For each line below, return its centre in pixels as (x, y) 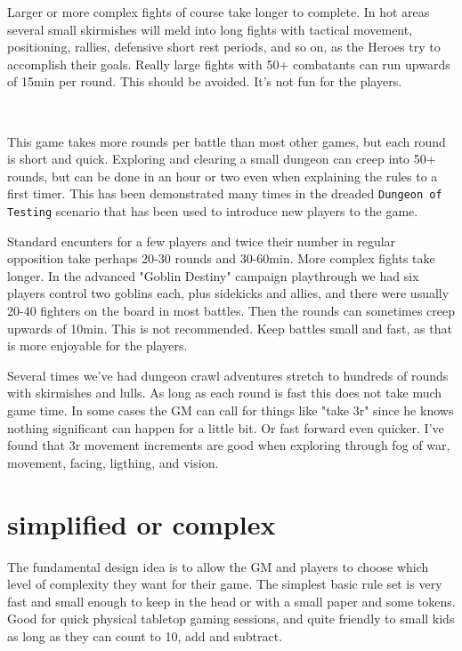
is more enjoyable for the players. (97, 346)
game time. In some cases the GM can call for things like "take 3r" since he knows (231, 410)
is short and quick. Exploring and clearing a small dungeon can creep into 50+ (222, 159)
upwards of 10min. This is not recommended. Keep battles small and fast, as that (230, 328)
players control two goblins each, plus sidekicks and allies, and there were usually (228, 293)
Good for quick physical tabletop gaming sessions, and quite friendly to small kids (231, 619)
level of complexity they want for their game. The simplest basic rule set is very (225, 584)
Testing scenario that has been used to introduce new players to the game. (213, 211)
